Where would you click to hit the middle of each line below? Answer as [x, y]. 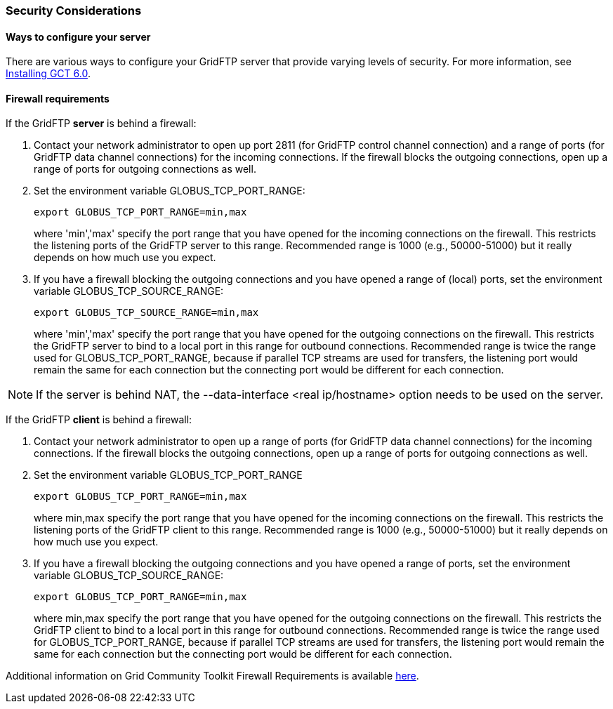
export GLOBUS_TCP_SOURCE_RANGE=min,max [146, 313]
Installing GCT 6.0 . [48, 74]
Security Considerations [74, 11]
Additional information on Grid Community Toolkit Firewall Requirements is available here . [212, 676]
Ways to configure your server [78, 37]
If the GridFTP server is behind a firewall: [101, 124]
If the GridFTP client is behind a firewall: [99, 420]
